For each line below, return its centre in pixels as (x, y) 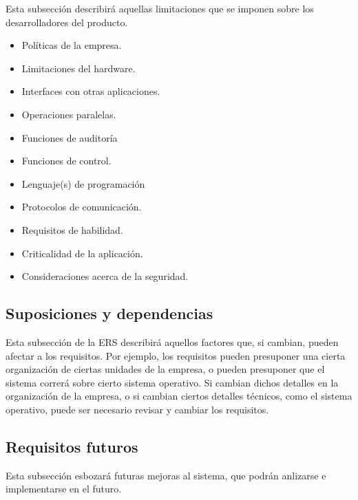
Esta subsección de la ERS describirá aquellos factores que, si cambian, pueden (172, 341)
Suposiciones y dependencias (109, 313)
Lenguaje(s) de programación (83, 183)
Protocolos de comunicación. (82, 207)
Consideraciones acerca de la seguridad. (105, 276)
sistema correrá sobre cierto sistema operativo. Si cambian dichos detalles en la (172, 382)
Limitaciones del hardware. (78, 68)
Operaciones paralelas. (69, 114)
